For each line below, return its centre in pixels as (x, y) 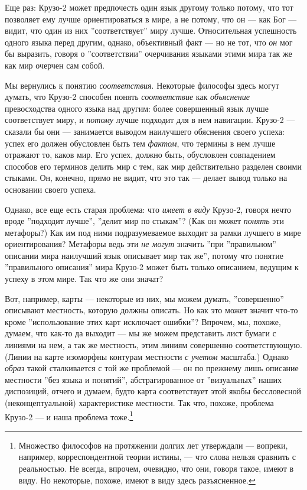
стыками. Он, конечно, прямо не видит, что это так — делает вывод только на (146, 178)
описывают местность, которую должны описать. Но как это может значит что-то (151, 310)
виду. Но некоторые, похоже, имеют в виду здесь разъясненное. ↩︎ (137, 480)
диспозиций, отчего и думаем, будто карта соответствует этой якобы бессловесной (153, 391)
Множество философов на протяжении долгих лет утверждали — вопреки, (153, 445)
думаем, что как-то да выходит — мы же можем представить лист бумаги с (141, 333)
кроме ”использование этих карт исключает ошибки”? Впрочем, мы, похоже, (143, 321)
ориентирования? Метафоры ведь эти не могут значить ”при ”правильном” (141, 244)
